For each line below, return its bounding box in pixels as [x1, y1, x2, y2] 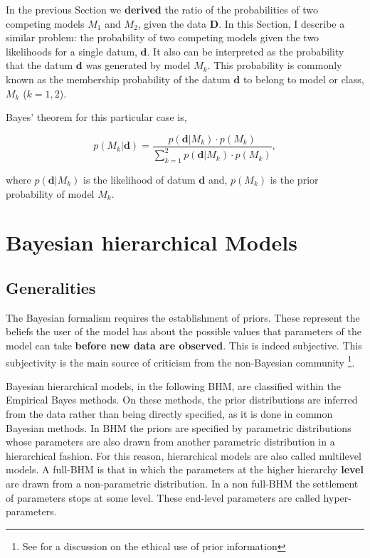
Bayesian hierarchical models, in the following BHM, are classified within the [6, 378, 341, 393]
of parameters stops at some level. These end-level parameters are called [6, 490, 320, 505]
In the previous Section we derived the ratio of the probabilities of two [6, 2, 319, 16]
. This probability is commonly [207, 58, 342, 73]
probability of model [6, 186, 95, 201]
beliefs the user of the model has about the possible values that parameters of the [6, 324, 361, 339]
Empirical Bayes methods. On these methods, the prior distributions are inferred [6, 392, 358, 407]
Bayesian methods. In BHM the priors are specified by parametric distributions [6, 420, 351, 435]
